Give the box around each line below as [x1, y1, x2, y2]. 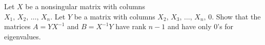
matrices [4, 21, 31, 32]
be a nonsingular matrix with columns [25, 1, 145, 11]
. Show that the [212, 11, 261, 21]
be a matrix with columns [74, 11, 155, 21]
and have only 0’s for [168, 21, 234, 32]
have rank [115, 21, 147, 32]
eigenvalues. [4, 31, 41, 41]
